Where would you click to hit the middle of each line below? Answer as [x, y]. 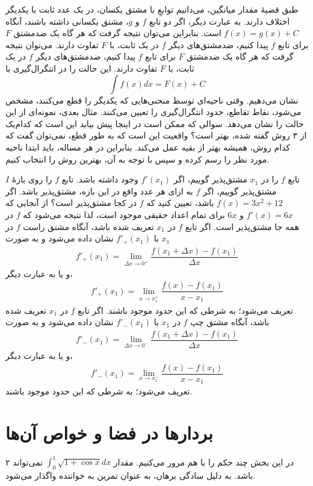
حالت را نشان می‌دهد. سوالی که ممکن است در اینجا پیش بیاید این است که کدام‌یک [155, 123]
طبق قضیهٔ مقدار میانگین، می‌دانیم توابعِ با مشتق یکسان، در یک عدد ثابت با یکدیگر [152, 9]
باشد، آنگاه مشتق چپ [230, 322]
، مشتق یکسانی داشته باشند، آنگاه [67, 21]
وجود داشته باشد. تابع [100, 179]
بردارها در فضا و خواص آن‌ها [109, 432]
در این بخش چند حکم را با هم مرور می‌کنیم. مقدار [203, 462]
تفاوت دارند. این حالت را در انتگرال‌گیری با [82, 68]
